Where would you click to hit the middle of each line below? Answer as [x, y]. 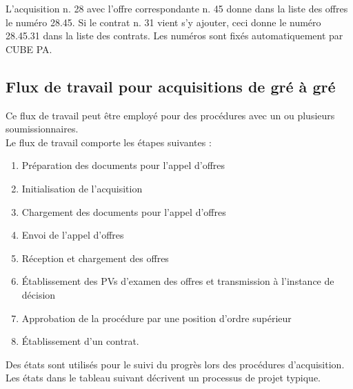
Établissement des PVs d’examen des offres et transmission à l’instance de [178, 281]
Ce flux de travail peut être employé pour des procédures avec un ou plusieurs [170, 115]
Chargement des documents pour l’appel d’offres [124, 211]
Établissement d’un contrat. [80, 341]
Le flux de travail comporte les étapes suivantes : [109, 142]
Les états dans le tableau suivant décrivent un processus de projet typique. [163, 378]
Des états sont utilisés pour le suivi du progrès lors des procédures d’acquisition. [175, 364]
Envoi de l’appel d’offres [73, 235]
